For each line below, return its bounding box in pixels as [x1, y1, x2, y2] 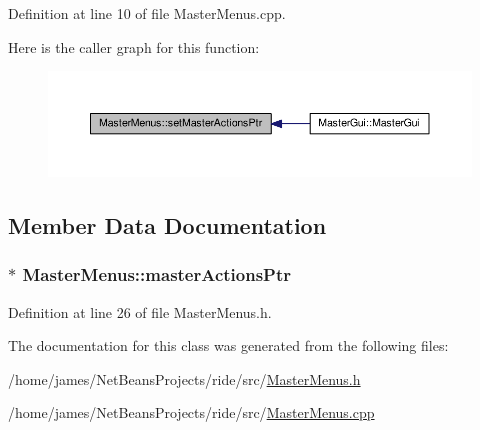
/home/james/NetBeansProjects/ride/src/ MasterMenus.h [8, 368, 361, 389]
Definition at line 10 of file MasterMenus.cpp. [8, 3, 286, 23]
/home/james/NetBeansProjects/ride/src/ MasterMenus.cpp [8, 402, 375, 423]
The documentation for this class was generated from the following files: [8, 335, 449, 356]
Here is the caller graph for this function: [8, 36, 260, 57]
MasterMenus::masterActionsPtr [22, 262, 292, 287]
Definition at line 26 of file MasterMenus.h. [8, 301, 272, 322]
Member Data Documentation [8, 209, 327, 240]
